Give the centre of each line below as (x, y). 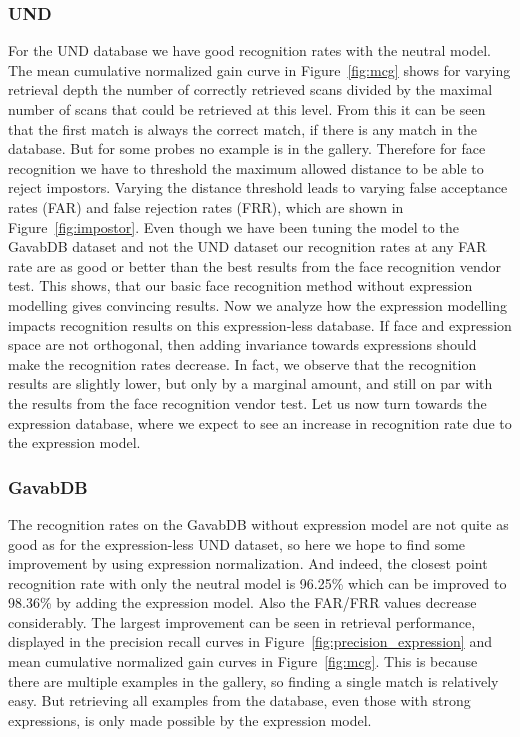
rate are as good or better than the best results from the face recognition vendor (254, 265)
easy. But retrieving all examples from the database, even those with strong (239, 700)
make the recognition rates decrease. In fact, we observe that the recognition (242, 363)
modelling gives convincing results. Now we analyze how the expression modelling (257, 304)
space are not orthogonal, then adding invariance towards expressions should (242, 344)
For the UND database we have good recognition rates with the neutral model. (249, 50)
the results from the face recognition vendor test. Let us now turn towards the (247, 402)
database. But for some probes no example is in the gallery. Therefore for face (247, 148)
